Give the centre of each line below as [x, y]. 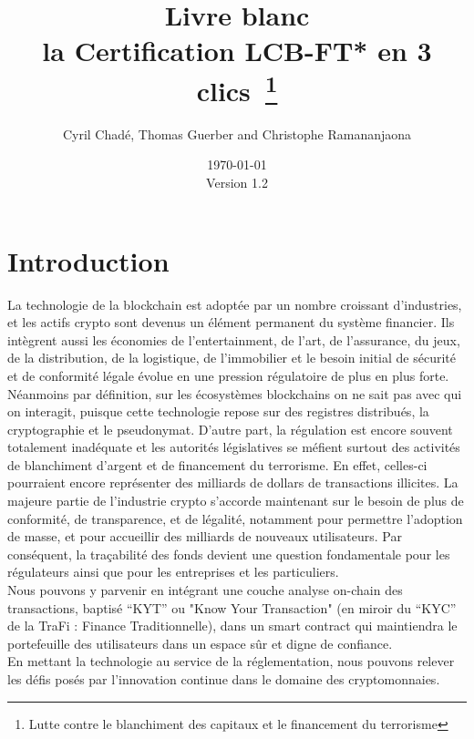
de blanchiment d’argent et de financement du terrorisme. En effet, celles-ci [217, 464]
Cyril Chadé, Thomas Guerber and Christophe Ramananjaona [237, 133]
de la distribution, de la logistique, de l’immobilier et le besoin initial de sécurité [232, 358]
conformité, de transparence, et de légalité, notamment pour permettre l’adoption [235, 518]
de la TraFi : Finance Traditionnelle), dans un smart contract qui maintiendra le [232, 626]
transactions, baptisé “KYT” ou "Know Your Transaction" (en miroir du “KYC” [232, 607]
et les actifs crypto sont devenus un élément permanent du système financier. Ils [231, 322]
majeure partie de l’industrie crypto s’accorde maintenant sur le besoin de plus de [236, 501]
